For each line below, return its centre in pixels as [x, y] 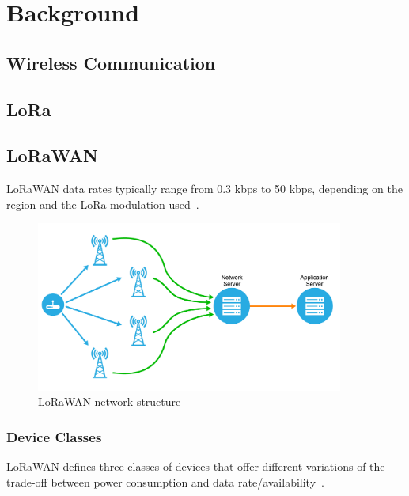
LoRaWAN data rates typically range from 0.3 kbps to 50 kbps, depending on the [204, 189]
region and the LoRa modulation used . [103, 204]
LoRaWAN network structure [110, 401]
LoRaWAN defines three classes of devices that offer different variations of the [196, 466]
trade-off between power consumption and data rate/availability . [165, 481]
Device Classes [54, 436]
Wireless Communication [111, 62]
